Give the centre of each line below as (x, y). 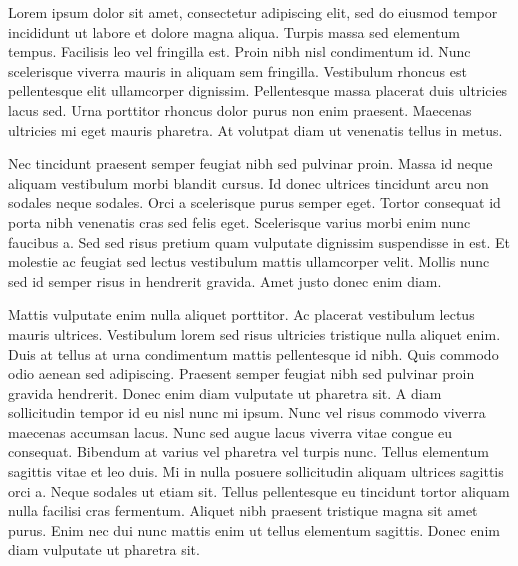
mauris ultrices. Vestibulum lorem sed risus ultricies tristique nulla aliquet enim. (254, 333)
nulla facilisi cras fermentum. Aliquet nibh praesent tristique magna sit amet (243, 510)
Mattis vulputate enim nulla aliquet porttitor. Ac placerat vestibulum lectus (241, 314)
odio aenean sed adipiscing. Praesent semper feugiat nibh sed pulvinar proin (241, 373)
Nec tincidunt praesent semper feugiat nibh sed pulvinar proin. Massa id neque (250, 163)
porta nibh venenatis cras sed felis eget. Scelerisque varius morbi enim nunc (239, 221)
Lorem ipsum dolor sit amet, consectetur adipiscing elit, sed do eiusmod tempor (253, 12)
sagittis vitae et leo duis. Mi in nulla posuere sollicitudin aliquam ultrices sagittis (256, 471)
